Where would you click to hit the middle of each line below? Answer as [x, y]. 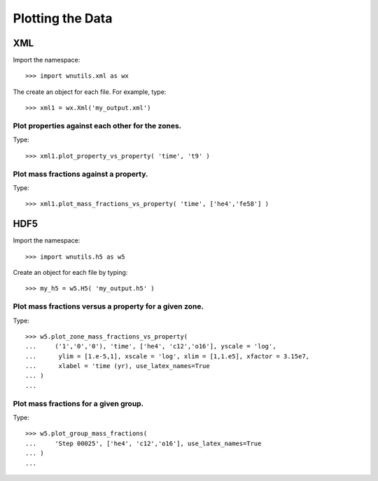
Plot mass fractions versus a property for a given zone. [108, 306]
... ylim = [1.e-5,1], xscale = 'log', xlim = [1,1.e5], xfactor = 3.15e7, [168, 356]
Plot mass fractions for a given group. [78, 403]
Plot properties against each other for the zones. [97, 126]
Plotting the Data [63, 18]
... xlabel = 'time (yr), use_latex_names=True [118, 366]
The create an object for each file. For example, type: [90, 92]
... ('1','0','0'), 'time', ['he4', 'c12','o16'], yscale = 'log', [151, 346]
